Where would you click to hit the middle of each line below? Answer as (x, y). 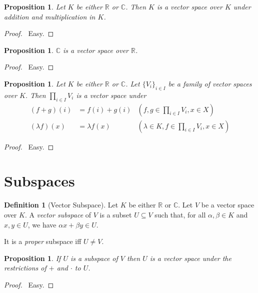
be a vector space (228, 205)
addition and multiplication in (50, 16)
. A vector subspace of (58, 214)
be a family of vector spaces (210, 83)
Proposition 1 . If (32, 258)
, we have (42, 224)
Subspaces (39, 181)
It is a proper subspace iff (43, 241)
